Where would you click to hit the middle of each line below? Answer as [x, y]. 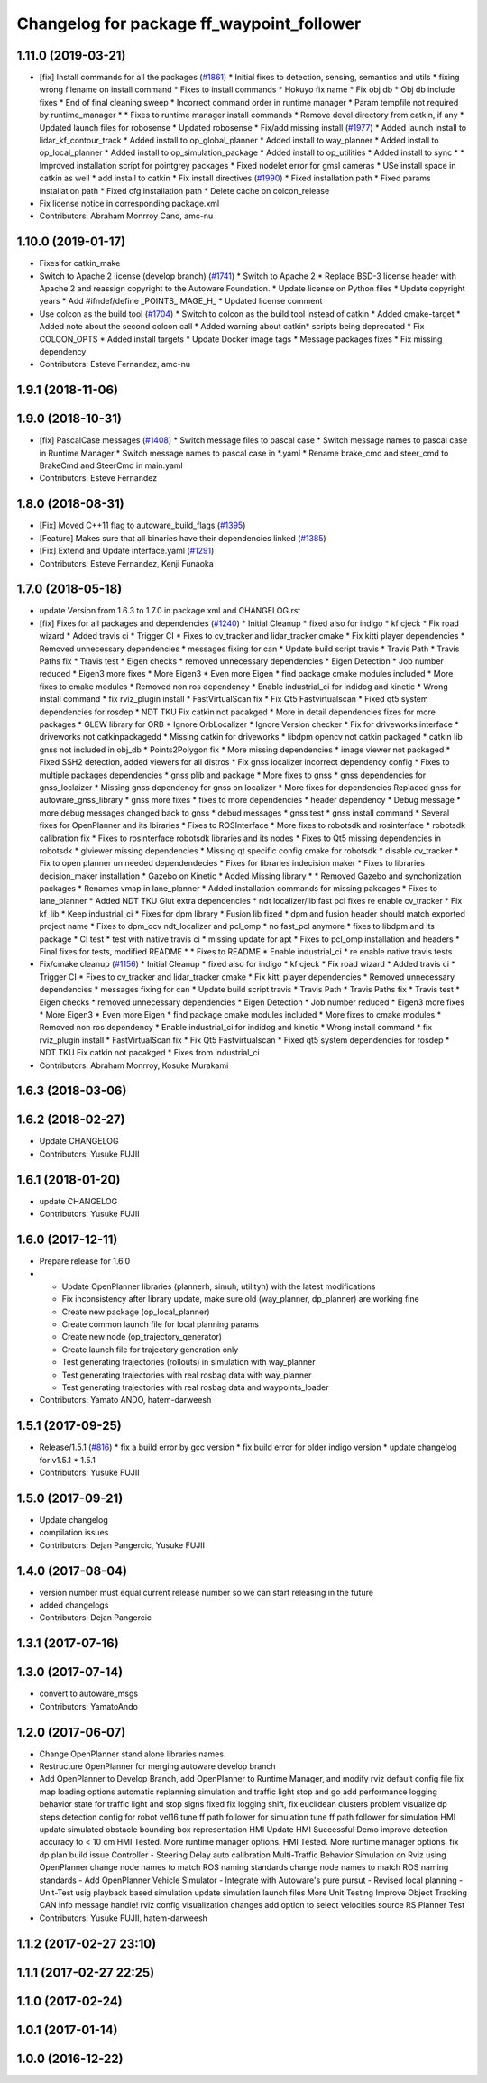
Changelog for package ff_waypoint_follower [189, 23]
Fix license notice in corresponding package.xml [129, 203]
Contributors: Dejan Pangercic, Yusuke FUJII [122, 1545]
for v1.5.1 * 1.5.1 [68, 1460]
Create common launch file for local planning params [160, 1324]
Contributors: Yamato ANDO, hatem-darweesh [125, 1400]
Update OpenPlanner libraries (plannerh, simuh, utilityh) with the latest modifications [219, 1286]
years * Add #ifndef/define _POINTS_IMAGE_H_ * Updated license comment [181, 301]
